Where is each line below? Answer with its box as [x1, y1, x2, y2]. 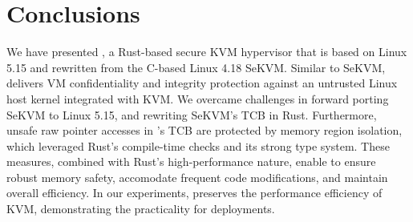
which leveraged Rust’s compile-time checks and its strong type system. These [6, 137, 390, 154]
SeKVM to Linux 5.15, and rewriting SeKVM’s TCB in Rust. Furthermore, [6, 106, 377, 123]
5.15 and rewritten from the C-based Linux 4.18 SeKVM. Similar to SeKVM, [6, 59, 386, 75]
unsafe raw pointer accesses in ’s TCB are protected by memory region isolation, [6, 122, 403, 139]
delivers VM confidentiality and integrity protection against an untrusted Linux [6, 75, 398, 91]
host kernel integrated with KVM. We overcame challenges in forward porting [6, 90, 389, 107]
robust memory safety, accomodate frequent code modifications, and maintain [6, 168, 388, 185]
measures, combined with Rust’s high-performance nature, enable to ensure [6, 153, 376, 170]
